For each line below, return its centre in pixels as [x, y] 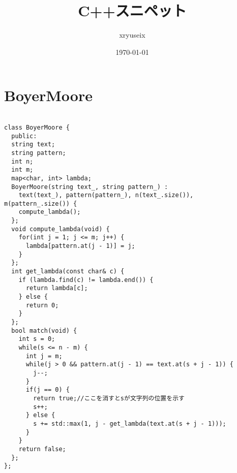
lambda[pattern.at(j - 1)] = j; [80, 246]
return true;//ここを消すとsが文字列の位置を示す [109, 398]
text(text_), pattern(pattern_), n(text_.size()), [106, 195]
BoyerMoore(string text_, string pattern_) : [90, 187]
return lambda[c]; [57, 288]
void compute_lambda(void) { [61, 229]
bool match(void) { [44, 330]
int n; [22, 161]
